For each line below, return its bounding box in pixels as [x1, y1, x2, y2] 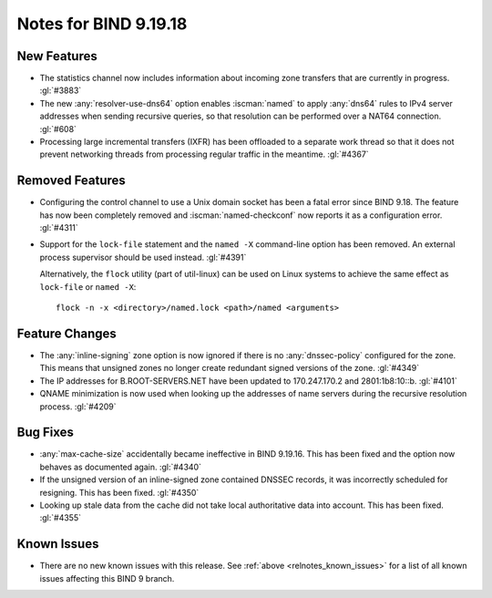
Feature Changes [16, 325, 118, 341]
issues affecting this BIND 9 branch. [39, 572, 175, 583]
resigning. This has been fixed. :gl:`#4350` [39, 487, 200, 498]
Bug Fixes [16, 425, 75, 440]
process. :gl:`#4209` [39, 401, 117, 412]
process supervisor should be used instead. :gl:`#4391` [39, 252, 247, 263]
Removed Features [16, 173, 127, 189]
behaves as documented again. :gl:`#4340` [39, 461, 202, 472]
